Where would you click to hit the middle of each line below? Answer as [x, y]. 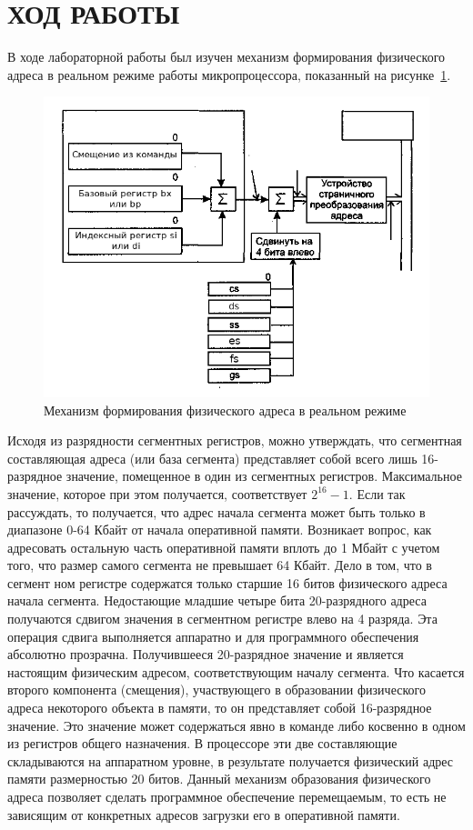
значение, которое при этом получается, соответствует [157, 493]
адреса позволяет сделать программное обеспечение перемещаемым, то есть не [227, 796]
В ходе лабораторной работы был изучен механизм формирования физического [226, 57]
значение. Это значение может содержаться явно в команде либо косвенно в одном [236, 725]
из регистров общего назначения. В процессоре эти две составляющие [202, 743]
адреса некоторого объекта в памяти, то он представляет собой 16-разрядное [220, 708]
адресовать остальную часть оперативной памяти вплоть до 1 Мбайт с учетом [224, 547]
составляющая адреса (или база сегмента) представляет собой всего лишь [212, 458]
